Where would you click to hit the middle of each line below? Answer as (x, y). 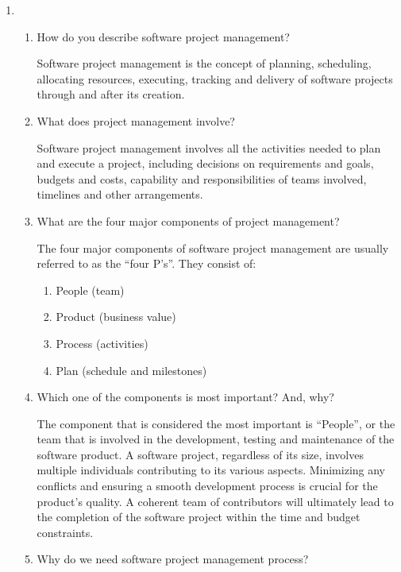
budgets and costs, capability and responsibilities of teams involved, (202, 178)
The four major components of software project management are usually (213, 247)
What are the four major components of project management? (188, 220)
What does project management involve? (136, 120)
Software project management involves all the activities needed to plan (209, 147)
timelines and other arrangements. (120, 194)
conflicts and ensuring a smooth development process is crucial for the (207, 486)
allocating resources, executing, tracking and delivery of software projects (215, 78)
